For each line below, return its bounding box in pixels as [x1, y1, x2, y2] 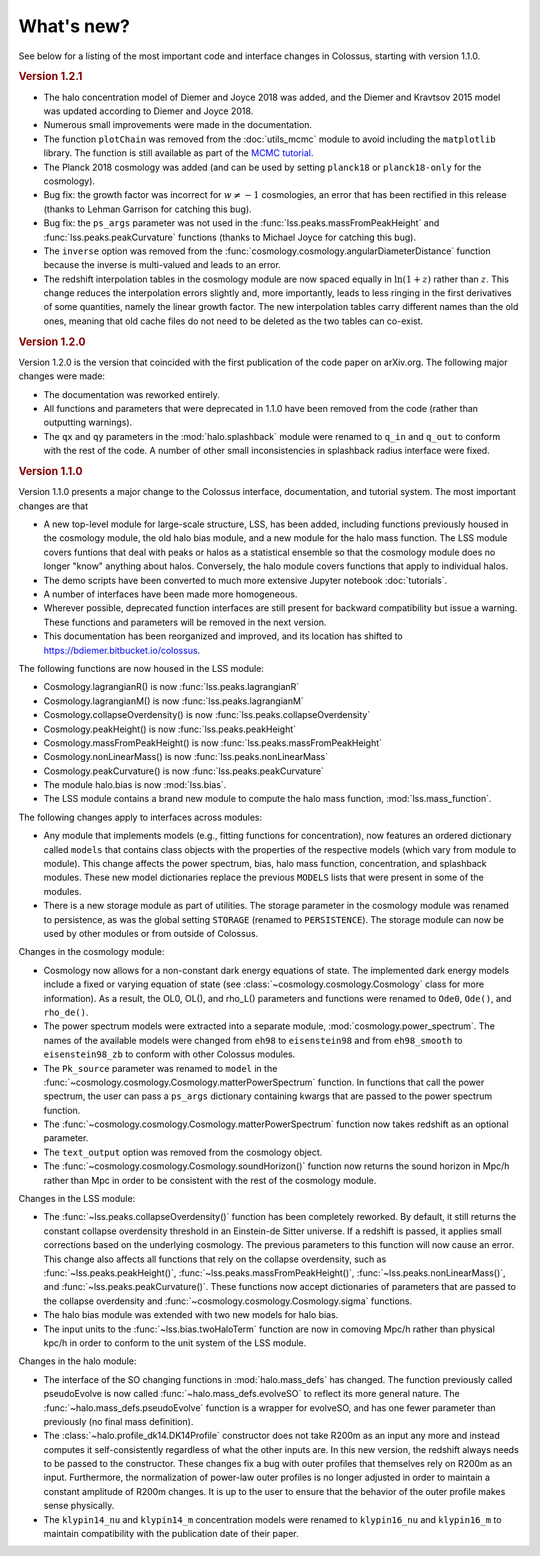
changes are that [18, 500, 89, 512]
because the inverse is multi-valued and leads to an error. [43, 259, 282, 271]
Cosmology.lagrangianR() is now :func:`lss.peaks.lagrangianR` [43, 681, 300, 693]
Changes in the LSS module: [18, 1193, 136, 1205]
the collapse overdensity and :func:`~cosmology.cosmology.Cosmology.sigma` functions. [43, 1295, 413, 1307]
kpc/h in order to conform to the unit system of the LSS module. [43, 1336, 307, 1349]
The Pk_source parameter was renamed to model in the [43, 1062, 278, 1074]
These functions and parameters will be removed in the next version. [43, 616, 327, 628]
